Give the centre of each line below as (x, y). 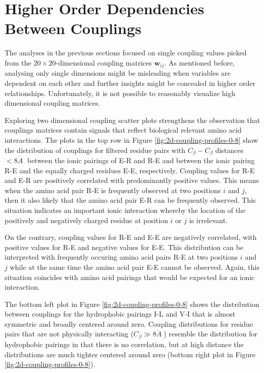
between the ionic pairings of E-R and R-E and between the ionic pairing (141, 160)
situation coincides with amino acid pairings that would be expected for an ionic (130, 277)
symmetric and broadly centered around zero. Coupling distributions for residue (129, 323)
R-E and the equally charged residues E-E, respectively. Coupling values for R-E (130, 170)
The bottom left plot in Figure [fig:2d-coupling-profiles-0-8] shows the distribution (132, 304)
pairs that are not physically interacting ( (69, 334)
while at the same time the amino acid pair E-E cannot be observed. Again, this (135, 267)
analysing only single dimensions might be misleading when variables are (118, 73)
